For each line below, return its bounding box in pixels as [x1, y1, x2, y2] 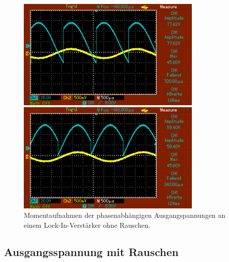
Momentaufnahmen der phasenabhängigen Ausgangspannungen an [24, 210, 226, 220]
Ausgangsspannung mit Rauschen [4, 244, 179, 259]
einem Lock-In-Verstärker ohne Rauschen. [24, 219, 151, 230]
